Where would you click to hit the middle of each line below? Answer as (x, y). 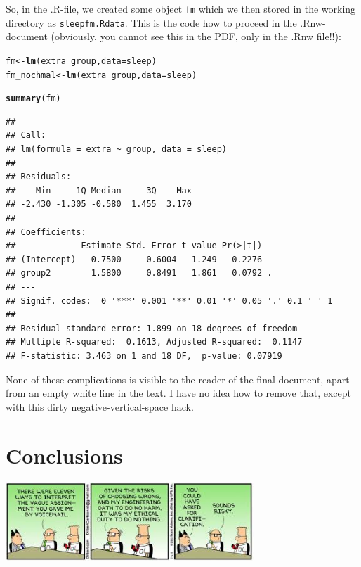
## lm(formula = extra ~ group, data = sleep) (116, 149)
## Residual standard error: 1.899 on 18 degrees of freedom (152, 328)
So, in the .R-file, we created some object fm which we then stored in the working (181, 8)
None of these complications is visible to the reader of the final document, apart (178, 379)
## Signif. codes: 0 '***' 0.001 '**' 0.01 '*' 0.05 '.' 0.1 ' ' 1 (169, 301)
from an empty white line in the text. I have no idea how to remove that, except (178, 393)
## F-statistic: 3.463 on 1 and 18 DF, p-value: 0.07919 (144, 356)
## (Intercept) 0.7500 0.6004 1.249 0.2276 (134, 259)
